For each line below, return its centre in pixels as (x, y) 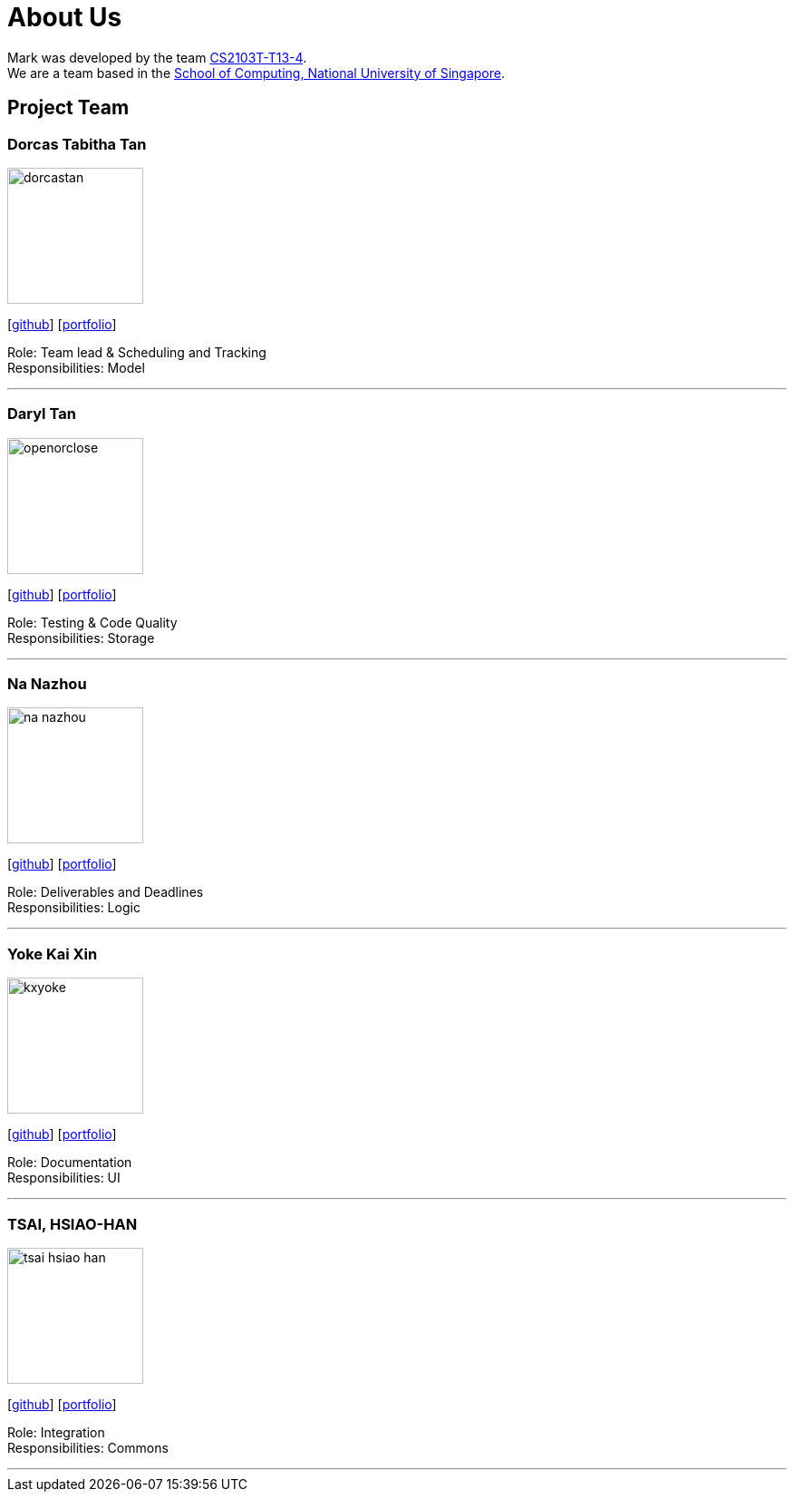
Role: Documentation (70, 1163)
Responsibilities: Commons (88, 1447)
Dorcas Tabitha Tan (77, 144)
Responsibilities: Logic (74, 908)
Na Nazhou (47, 684)
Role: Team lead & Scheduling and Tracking (137, 352)
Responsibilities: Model (76, 367)
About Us (65, 17)
